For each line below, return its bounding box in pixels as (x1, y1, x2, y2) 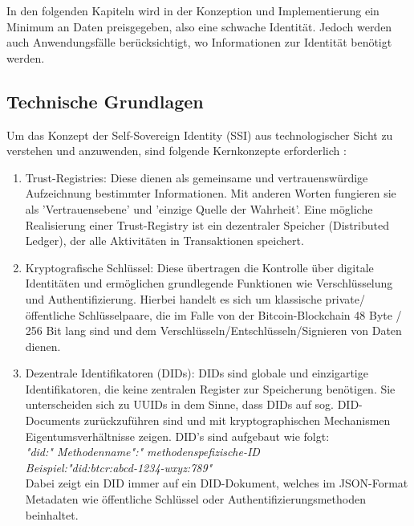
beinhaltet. (25, 506, 79, 523)
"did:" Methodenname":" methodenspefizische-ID (25, 443, 260, 460)
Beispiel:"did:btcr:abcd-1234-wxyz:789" (25, 459, 213, 475)
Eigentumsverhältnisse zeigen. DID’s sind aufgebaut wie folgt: (25, 427, 330, 444)
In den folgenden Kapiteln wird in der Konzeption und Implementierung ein (6, 2, 379, 18)
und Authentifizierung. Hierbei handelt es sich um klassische (25, 290, 322, 307)
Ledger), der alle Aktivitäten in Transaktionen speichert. (25, 232, 304, 249)
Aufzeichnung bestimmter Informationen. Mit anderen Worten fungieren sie (25, 185, 396, 202)
